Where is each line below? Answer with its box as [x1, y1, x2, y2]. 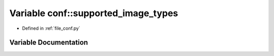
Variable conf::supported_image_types [9, 8, 179, 19]
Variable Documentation [9, 38, 88, 47]
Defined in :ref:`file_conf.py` [22, 25, 81, 31]
